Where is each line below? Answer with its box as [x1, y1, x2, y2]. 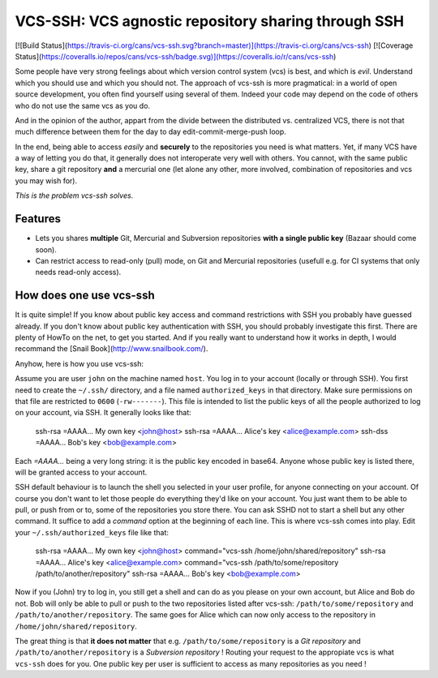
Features [15, 212, 61, 226]
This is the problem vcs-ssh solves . [15, 191, 134, 200]
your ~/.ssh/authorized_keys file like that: [15, 527, 170, 537]
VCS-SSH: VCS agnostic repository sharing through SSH [15, 12, 405, 30]
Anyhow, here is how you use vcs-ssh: [15, 358, 144, 368]
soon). [35, 244, 57, 255]
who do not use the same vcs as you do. [15, 101, 150, 110]
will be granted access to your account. [15, 467, 148, 477]
